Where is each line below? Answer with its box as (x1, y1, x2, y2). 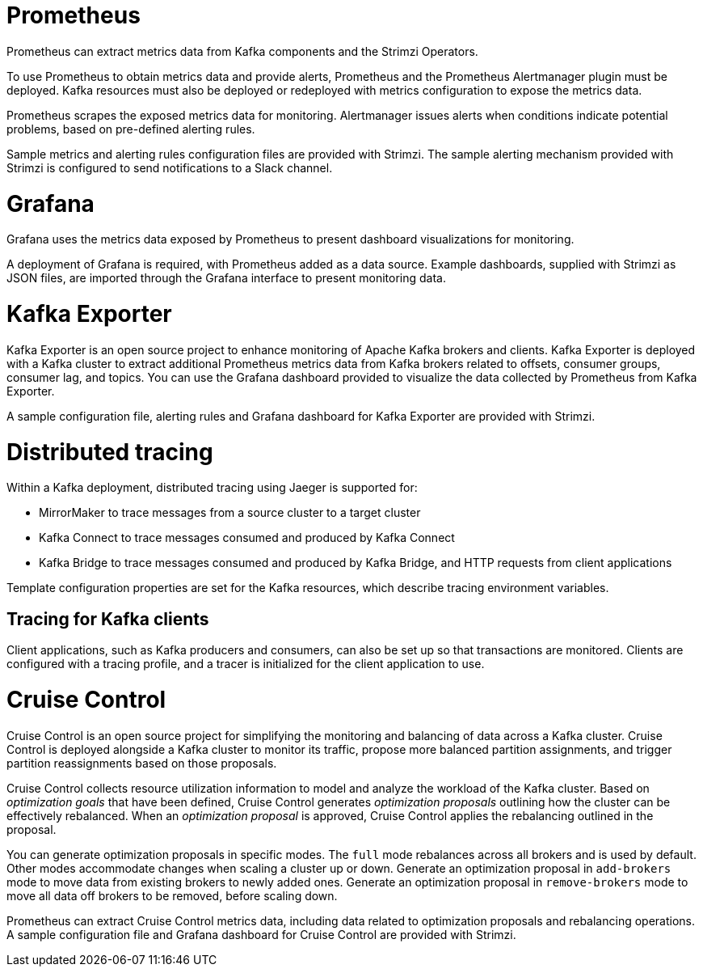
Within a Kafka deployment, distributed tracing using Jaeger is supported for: (6, 480, 418, 495)
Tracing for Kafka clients (6, 608, 209, 629)
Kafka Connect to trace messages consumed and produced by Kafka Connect (39, 531, 455, 545)
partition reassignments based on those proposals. (6, 755, 277, 770)
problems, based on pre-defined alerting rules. (6, 121, 255, 136)
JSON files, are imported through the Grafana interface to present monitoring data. (6, 271, 446, 286)
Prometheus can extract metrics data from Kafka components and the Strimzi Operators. (6, 44, 478, 58)
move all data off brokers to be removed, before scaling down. (6, 888, 338, 903)
